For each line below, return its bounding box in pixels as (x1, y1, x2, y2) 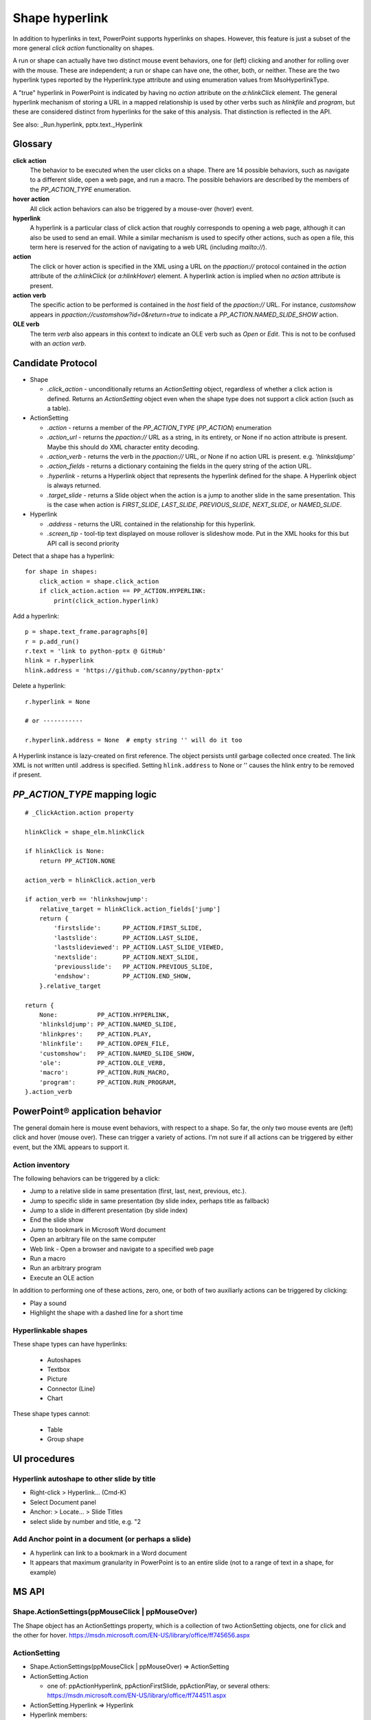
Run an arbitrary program (30, 1264, 102, 1272)
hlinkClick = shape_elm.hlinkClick (25, 828, 145, 836)
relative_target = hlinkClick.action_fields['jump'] (38, 905, 221, 913)
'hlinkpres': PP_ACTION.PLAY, (38, 1030, 153, 1038)
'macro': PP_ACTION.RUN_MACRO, (38, 1068, 170, 1077)
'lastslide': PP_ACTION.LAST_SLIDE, (54, 934, 199, 942)
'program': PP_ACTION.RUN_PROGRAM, (38, 1078, 178, 1086)
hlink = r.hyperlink (25, 657, 94, 665)
